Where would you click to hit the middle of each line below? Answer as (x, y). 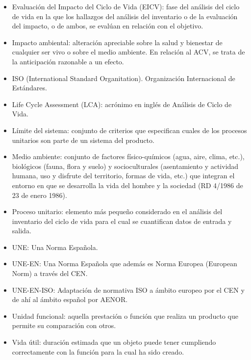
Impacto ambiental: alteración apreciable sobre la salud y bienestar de (117, 42)
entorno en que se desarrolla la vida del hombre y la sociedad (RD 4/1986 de (127, 185)
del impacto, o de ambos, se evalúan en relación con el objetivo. (108, 26)
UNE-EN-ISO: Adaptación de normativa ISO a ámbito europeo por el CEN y (128, 290)
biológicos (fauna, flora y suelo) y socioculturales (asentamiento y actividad (125, 166)
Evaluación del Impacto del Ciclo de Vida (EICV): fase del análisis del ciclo (126, 6)
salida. (22, 231)
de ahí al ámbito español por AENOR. (70, 299)
